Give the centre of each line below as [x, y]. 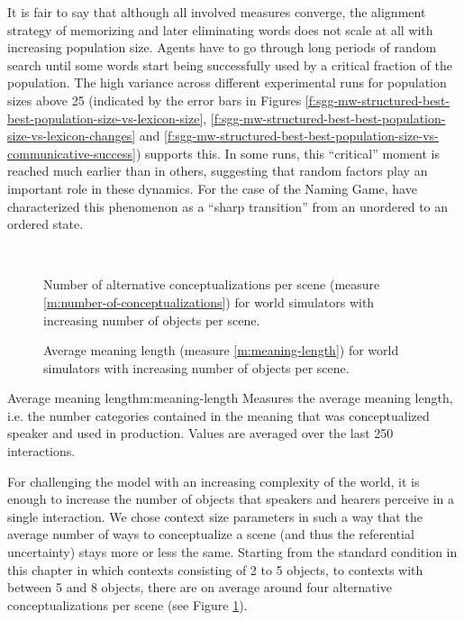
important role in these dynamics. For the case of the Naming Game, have [212, 188]
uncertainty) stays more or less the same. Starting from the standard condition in [232, 552]
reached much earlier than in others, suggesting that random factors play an [218, 171]
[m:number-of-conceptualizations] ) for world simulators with [209, 301]
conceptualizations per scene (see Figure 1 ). [127, 604]
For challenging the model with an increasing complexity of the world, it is [214, 481]
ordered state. [45, 224]
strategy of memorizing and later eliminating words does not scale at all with [220, 29]
